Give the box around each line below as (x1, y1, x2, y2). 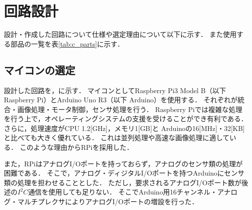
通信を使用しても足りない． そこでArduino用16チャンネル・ (28, 187, 218, 197)
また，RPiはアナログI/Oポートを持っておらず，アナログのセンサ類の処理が (4, 158, 243, 168)
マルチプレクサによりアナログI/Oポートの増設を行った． (17, 196, 199, 207)
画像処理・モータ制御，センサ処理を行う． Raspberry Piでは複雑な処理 (17, 104, 242, 114)
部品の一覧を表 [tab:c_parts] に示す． (10, 38, 124, 48)
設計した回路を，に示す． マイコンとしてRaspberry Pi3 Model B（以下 (4, 85, 226, 95)
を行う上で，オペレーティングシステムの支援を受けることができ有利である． (4, 113, 248, 124)
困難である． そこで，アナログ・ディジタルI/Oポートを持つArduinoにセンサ (4, 168, 245, 178)
